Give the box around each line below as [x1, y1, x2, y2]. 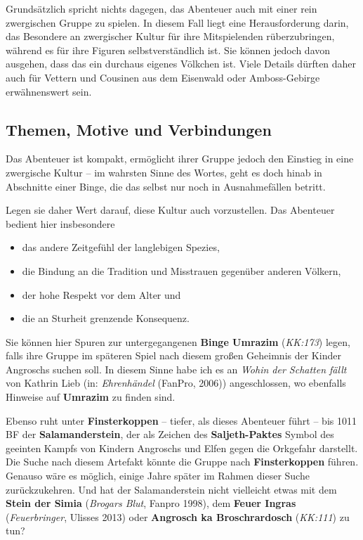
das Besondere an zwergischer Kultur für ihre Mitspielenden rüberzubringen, [6, 29, 335, 44]
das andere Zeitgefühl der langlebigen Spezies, [22, 240, 220, 255]
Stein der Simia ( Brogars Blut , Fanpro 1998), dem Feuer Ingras [6, 496, 296, 510]
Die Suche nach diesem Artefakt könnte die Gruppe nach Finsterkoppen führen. [6, 454, 359, 469]
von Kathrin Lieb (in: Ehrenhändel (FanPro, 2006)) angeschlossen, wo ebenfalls [6, 375, 346, 390]
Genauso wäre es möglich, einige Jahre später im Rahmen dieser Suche [6, 468, 310, 483]
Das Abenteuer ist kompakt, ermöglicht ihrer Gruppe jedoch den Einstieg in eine [6, 151, 354, 166]
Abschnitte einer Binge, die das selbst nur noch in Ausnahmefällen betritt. [6, 179, 326, 193]
